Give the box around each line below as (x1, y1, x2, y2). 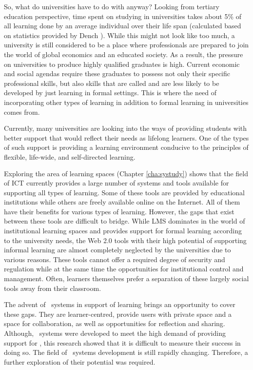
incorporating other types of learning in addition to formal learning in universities (4, 97, 249, 107)
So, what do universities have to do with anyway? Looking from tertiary (4, 1, 219, 11)
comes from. (4, 106, 40, 117)
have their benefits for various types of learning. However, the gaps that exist (4, 206, 234, 216)
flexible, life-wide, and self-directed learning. (4, 151, 136, 162)
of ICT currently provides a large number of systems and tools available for (4, 178, 229, 188)
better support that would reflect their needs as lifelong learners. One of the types (4, 132, 249, 143)
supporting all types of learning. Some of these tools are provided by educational (4, 187, 245, 197)
